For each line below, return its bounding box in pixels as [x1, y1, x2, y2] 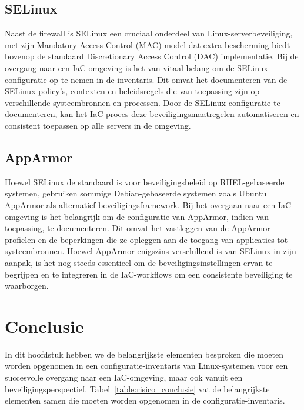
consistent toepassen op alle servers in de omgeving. [5, 119, 191, 131]
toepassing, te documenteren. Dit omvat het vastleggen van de [5, 222, 229, 234]
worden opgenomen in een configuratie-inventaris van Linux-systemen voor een [5, 359, 288, 372]
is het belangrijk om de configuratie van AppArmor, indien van [41, 210, 269, 222]
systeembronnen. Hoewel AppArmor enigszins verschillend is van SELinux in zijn [5, 245, 296, 257]
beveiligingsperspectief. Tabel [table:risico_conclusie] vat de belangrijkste [5, 382, 270, 395]
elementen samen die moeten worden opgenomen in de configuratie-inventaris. [5, 394, 285, 406]
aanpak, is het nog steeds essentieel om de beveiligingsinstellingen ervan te [5, 256, 273, 268]
